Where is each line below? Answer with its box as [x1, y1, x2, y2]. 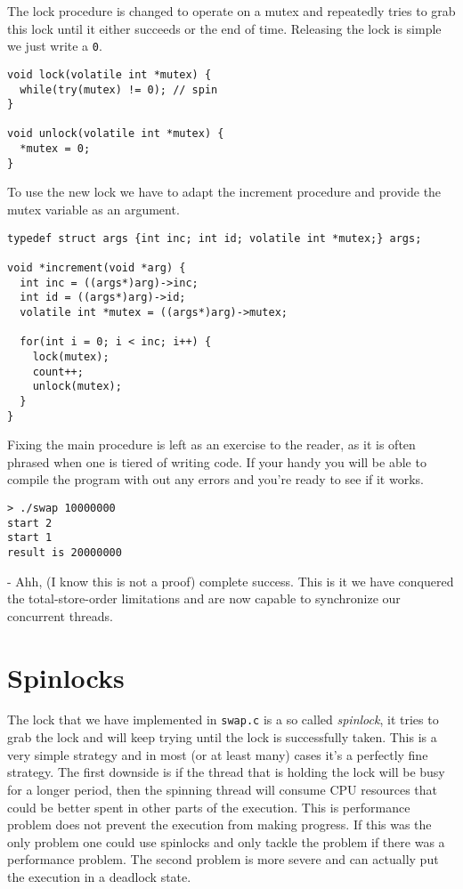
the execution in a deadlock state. [7, 867, 191, 885]
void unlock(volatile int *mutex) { [7, 127, 224, 141]
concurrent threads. [7, 606, 113, 625]
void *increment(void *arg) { [7, 261, 186, 274]
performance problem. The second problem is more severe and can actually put [7, 850, 439, 869]
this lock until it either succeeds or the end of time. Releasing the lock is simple [7, 19, 442, 37]
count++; [32, 365, 84, 378]
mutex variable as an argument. [7, 200, 180, 219]
